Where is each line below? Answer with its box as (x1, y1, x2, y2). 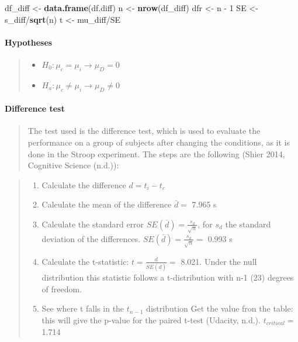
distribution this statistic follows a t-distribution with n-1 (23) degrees (41, 271, 294, 284)
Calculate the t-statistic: (41, 255, 129, 267)
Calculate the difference (41, 178, 126, 191)
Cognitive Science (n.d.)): (27, 159, 119, 171)
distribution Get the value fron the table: (146, 302, 293, 315)
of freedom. (41, 282, 82, 295)
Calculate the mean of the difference (41, 198, 172, 210)
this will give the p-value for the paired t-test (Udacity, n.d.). (41, 314, 261, 326)
